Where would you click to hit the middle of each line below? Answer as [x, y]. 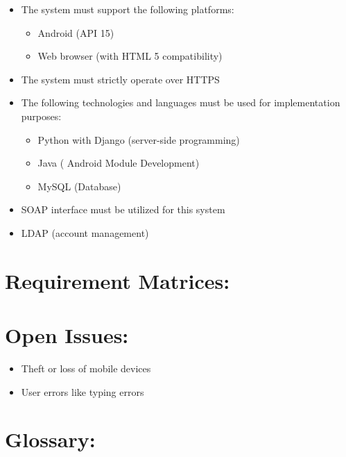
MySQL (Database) [79, 186]
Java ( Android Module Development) [119, 163]
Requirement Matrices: [118, 280]
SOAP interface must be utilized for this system [123, 209]
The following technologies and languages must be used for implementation [181, 102]
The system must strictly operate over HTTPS [120, 79]
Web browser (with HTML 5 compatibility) [130, 56]
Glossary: [50, 439]
